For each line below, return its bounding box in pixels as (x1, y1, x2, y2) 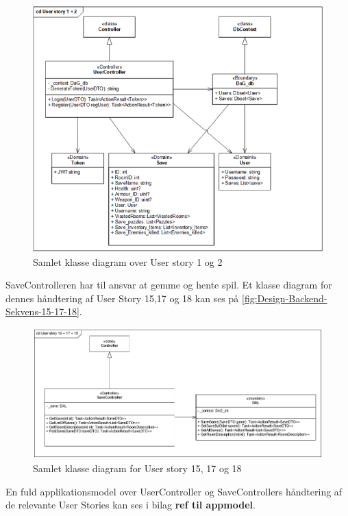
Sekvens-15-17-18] (5, 304, 79, 319)
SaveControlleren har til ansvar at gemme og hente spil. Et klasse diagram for (5, 278, 332, 292)
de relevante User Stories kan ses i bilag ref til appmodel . (5, 497, 256, 512)
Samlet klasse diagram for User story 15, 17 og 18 (33, 460, 242, 475)
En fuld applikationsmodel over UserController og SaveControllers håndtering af (5, 484, 343, 498)
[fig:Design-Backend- (241, 291, 327, 305)
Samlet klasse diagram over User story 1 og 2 (33, 254, 223, 269)
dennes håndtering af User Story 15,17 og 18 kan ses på (5, 291, 239, 305)
